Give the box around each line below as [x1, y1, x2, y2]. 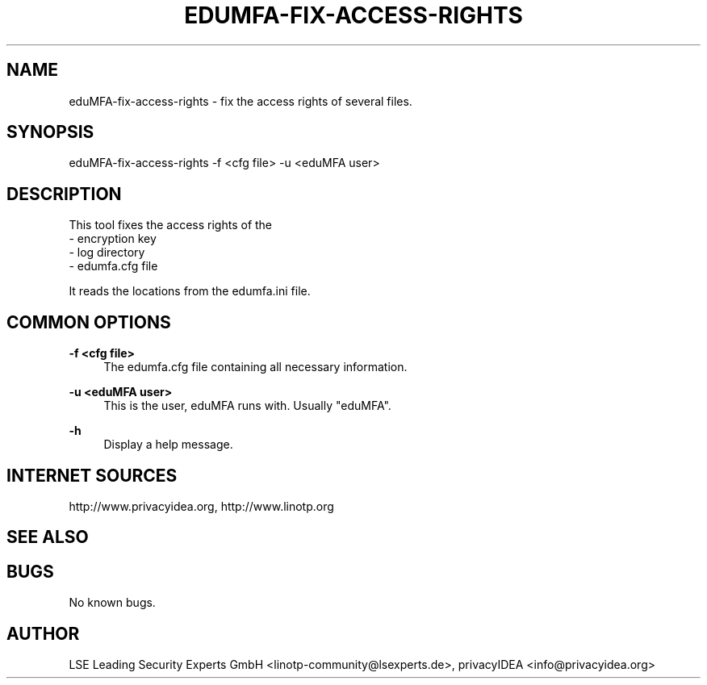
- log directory [69, 245, 145, 260]
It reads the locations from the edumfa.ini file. [69, 284, 311, 299]
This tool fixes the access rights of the [69, 218, 273, 232]
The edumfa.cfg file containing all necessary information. [103, 360, 408, 374]
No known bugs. [69, 595, 156, 610]
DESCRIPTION [6, 183, 122, 204]
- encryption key [69, 232, 157, 246]
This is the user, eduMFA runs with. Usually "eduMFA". [103, 399, 391, 413]
